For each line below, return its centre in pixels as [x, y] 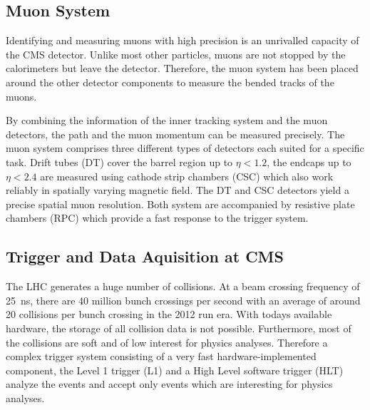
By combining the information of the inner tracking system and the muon [167, 120]
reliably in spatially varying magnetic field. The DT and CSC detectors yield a [178, 190]
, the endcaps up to [309, 162]
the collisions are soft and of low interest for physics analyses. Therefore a [167, 342]
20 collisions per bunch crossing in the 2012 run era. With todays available [169, 314]
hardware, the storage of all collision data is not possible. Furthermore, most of [179, 328]
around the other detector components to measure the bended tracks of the [170, 82]
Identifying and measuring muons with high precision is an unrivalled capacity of [183, 40]
